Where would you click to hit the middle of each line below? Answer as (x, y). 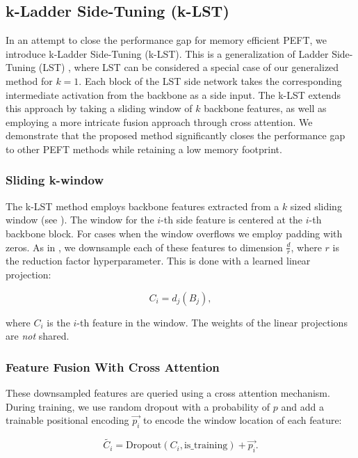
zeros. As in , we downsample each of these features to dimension (144, 247)
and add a (302, 406)
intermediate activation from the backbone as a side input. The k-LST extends (173, 94)
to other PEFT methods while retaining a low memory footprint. (144, 149)
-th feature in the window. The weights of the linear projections (212, 322)
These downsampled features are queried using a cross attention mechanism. (168, 392)
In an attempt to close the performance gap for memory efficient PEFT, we (166, 40)
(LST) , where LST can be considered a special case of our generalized (189, 67)
